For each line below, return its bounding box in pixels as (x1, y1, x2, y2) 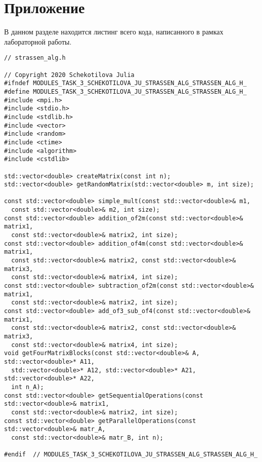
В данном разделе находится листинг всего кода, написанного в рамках (4, 26, 224, 37)
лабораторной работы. (4, 36, 72, 47)
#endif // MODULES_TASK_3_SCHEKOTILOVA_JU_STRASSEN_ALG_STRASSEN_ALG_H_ (4, 451, 258, 458)
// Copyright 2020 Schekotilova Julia (4, 71, 135, 79)
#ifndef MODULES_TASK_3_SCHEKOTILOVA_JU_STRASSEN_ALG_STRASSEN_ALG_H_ (4, 80, 247, 87)
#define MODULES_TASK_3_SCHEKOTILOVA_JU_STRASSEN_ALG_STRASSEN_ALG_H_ (4, 88, 247, 95)
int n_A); (11, 383, 44, 391)
